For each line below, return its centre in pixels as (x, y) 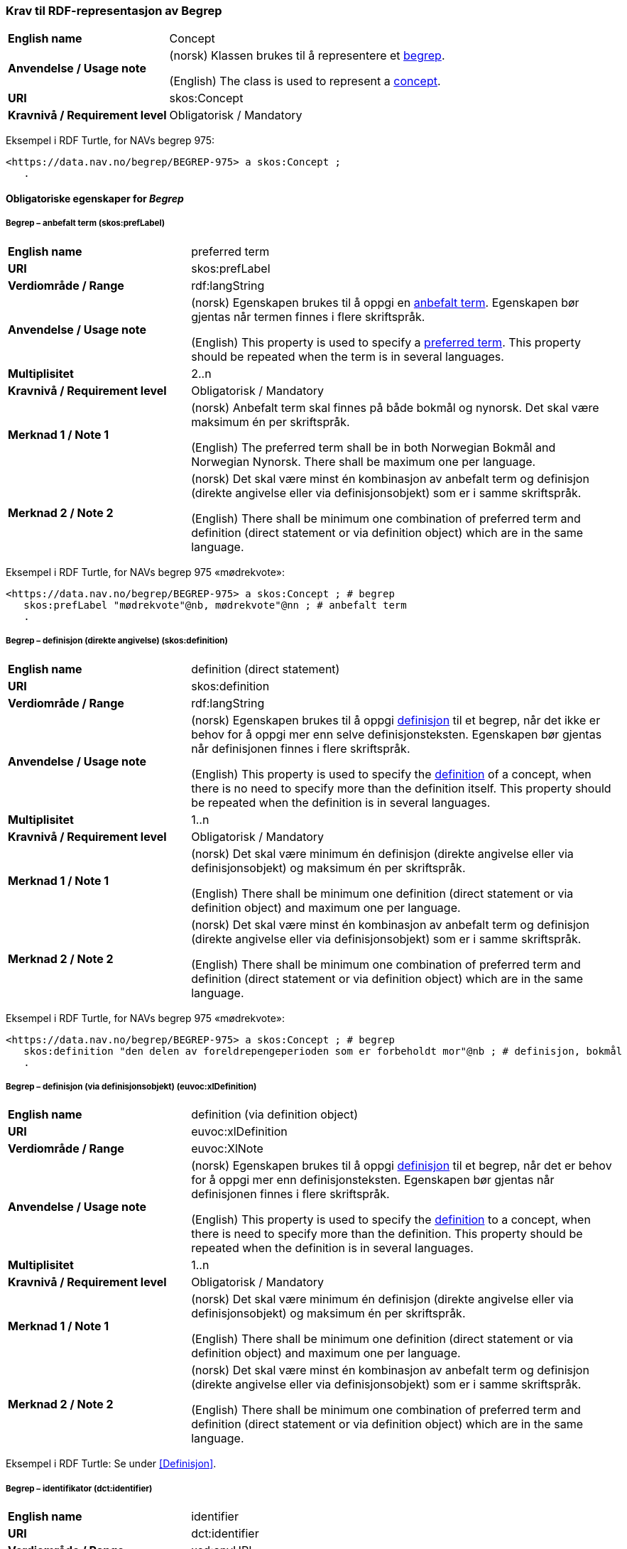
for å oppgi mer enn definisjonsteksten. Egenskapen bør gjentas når (373, 1180)
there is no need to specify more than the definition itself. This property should (401, 788)
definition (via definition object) (274, 1115)
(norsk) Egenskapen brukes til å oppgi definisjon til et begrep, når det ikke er (396, 720)
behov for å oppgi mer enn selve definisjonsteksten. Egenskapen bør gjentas (397, 734)
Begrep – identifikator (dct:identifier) (79, 1488)
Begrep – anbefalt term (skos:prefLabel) (86, 223)
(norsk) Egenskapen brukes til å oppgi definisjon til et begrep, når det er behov (402, 1166)
